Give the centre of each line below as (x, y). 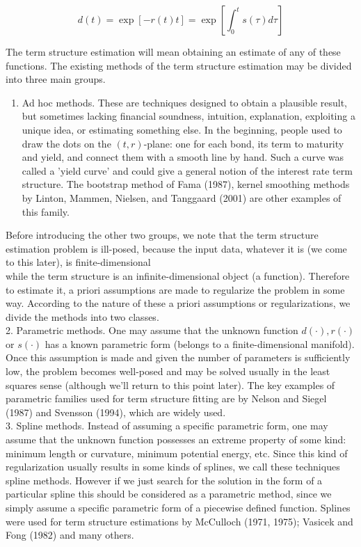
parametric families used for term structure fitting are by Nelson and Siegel (166, 398)
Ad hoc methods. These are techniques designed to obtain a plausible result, (184, 102)
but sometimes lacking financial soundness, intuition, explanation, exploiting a (188, 116)
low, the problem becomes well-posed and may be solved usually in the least (168, 371)
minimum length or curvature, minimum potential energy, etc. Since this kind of (177, 453)
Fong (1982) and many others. (70, 535)
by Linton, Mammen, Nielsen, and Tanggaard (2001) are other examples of (182, 197)
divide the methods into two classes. (82, 316)
